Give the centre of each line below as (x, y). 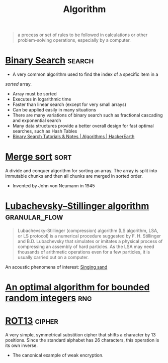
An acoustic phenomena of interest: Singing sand (56, 267)
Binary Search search (50, 60)
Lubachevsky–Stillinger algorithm (77, 206)
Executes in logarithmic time (42, 99)
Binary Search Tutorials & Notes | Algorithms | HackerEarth (73, 137)
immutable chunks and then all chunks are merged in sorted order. (74, 176)
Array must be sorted (34, 94)
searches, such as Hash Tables (45, 131)
